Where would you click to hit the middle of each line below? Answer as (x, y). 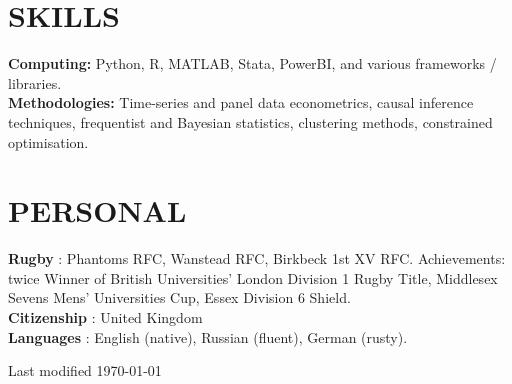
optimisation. (48, 141)
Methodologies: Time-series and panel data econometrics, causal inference (241, 102)
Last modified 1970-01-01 (85, 370)
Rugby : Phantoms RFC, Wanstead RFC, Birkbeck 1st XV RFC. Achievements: (257, 258)
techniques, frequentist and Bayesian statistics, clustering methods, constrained (250, 121)
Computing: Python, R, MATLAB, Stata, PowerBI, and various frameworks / (252, 63)
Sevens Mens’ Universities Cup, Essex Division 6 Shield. (179, 297)
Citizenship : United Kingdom (105, 317)
